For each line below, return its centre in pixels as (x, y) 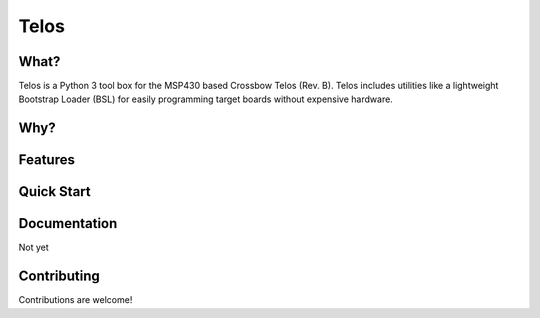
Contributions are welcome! (75, 300)
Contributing (59, 276)
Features (46, 160)
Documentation (68, 223)
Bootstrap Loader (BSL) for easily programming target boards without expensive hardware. (206, 99)
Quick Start (54, 191)
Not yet (33, 247)
